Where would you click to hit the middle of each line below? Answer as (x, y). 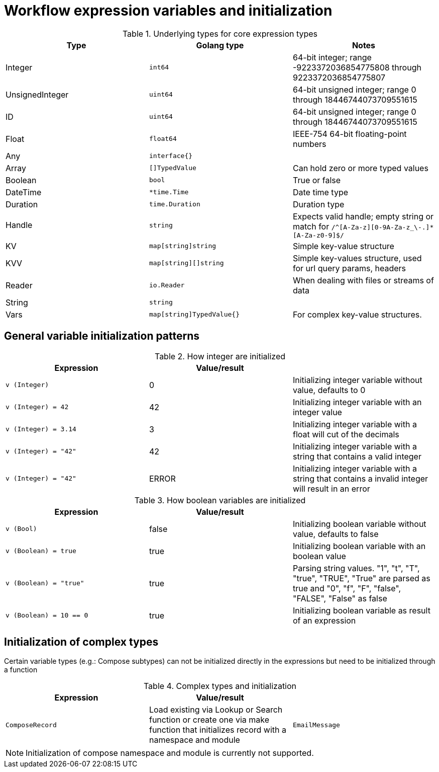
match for (311, 226)
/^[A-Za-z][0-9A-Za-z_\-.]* (382, 227)
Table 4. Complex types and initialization (220, 686)
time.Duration (175, 204)
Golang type (220, 45)
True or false (317, 180)
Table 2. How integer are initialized (220, 356)
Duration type (318, 204)
